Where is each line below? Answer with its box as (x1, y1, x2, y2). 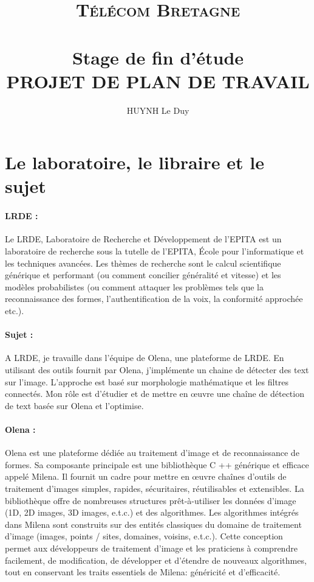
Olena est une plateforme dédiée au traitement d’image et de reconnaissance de (5, 446, 299, 459)
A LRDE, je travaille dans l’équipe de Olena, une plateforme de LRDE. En (5, 351, 284, 364)
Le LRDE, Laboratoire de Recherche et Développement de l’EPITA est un (5, 233, 282, 245)
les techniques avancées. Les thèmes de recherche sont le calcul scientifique (5, 256, 281, 269)
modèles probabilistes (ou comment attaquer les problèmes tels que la (5, 280, 264, 293)
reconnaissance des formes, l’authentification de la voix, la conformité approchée (5, 292, 303, 305)
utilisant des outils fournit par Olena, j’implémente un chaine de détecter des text (5, 363, 309, 376)
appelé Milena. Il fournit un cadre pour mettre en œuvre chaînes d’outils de (5, 470, 287, 483)
